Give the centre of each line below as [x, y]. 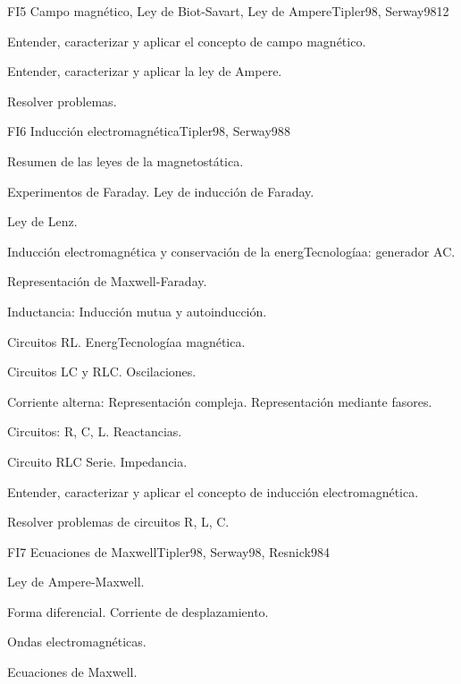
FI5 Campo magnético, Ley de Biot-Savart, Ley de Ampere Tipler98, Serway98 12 [228, 11]
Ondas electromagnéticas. [77, 642]
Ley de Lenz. [42, 221]
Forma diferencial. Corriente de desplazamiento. [138, 611]
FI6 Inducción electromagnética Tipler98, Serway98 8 [149, 131]
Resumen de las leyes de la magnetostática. [126, 160]
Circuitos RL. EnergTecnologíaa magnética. [126, 341]
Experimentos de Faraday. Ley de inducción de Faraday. [161, 191]
